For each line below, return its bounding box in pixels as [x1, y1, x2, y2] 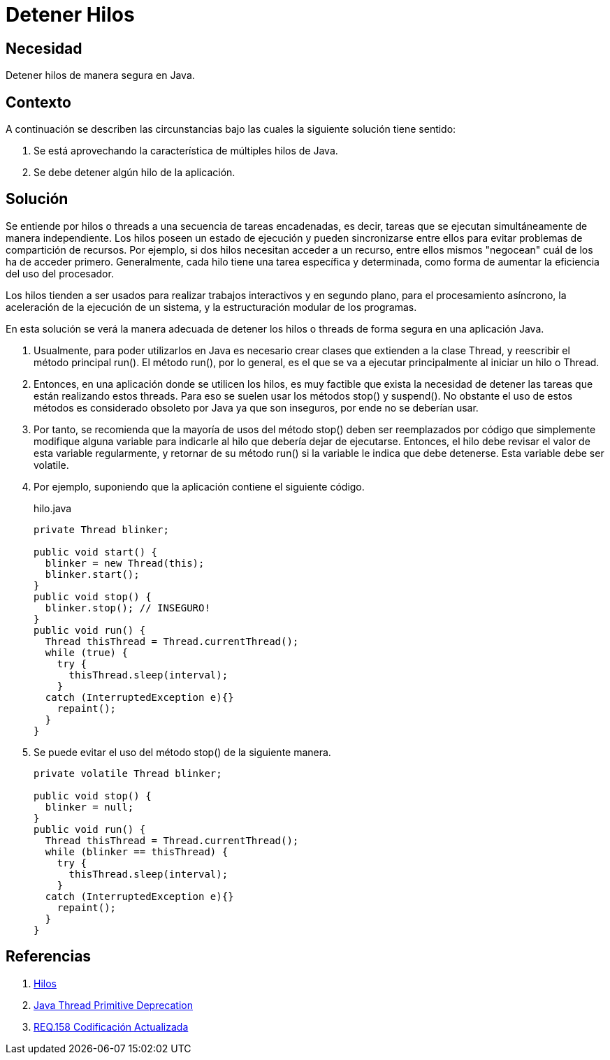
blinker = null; [45, 801, 134, 813]
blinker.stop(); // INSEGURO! [45, 602, 210, 614]
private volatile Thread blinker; [34, 767, 222, 779]
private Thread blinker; [34, 523, 169, 535]
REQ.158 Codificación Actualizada [34, 1020, 189, 1033]
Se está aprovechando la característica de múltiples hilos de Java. [34, 145, 338, 157]
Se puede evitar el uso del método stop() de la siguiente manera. [34, 746, 331, 758]
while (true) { [45, 646, 128, 658]
